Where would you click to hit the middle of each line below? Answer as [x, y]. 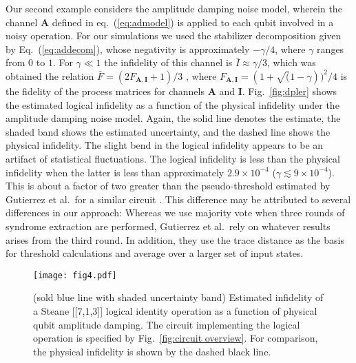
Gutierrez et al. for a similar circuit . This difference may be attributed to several [178, 199]
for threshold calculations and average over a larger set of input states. [155, 253]
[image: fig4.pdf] [75, 275]
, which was [292, 62]
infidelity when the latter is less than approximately [115, 172]
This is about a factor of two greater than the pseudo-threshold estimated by [168, 186]
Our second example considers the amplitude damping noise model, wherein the [174, 8]
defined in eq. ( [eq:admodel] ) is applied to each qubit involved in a [193, 22]
